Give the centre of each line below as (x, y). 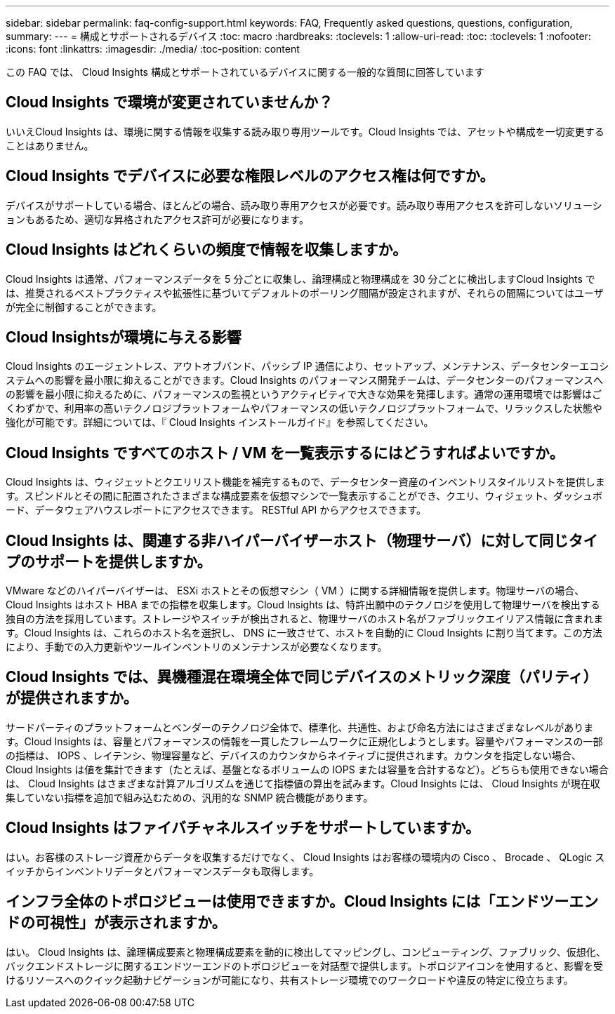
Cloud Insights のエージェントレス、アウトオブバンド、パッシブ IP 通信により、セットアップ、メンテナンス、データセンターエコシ (307, 366)
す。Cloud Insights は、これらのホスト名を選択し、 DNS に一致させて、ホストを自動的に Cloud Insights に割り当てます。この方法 (304, 633)
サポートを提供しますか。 (123, 561)
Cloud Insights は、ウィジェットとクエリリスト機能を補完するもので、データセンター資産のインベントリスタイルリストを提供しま (305, 482)
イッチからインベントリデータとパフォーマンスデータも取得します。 (163, 871)
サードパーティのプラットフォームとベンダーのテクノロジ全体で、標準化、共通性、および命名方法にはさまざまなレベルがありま (300, 727)
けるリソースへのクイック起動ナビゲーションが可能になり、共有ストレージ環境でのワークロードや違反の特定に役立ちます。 (290, 980)
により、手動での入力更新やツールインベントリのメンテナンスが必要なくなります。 (197, 647)
